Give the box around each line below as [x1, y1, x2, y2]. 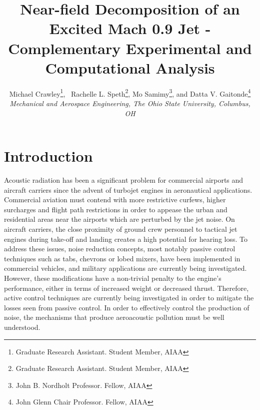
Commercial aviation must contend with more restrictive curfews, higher [4, 194, 226, 205]
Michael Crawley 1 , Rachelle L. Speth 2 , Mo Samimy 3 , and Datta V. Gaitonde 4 [9, 87, 251, 99]
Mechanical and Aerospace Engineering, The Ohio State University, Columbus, [9, 98, 250, 108]
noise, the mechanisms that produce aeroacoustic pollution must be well [4, 312, 224, 322]
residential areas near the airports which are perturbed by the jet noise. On [4, 214, 235, 224]
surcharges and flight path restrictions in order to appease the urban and [4, 204, 227, 214]
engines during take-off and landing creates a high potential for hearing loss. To [4, 233, 247, 244]
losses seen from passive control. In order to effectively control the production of [4, 302, 249, 312]
